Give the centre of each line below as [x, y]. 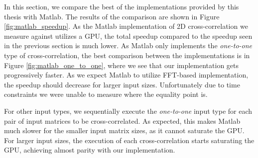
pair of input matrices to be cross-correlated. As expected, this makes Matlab [122, 120]
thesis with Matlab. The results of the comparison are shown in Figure [112, 16]
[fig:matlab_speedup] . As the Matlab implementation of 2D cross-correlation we [126, 26]
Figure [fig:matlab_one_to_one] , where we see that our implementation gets [122, 65]
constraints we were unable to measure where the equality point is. [106, 94]
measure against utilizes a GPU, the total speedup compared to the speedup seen [128, 36]
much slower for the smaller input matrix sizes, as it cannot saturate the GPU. [124, 130]
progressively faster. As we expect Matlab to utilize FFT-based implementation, [126, 75]
